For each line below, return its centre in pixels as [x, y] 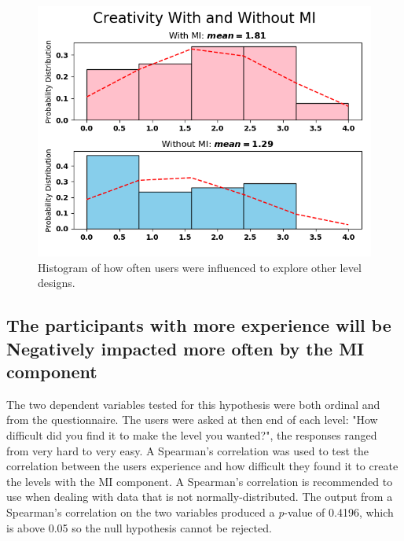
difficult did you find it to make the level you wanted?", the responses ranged [192, 434]
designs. [57, 283]
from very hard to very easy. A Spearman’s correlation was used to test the [188, 450]
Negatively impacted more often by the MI [185, 348]
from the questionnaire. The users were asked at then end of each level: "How [192, 420]
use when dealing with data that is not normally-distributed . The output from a [200, 497]
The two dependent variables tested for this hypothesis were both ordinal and [193, 404]
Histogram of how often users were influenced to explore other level [200, 267]
